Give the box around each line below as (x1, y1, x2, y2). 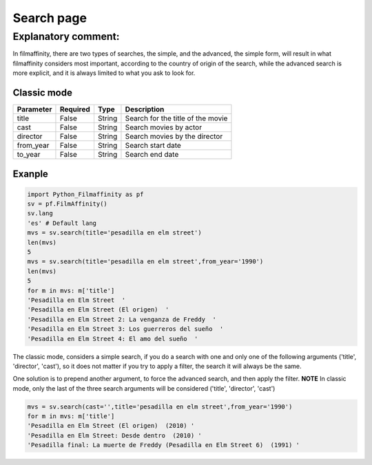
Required (59, 105, 91, 114)
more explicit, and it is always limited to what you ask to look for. (12, 69, 196, 77)
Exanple (12, 168, 48, 180)
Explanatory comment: (12, 30, 120, 43)
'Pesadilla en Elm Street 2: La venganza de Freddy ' (27, 315, 216, 323)
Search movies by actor (125, 122, 203, 132)
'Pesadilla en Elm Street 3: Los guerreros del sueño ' (27, 325, 224, 333)
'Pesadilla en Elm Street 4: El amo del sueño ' (27, 334, 198, 343)
